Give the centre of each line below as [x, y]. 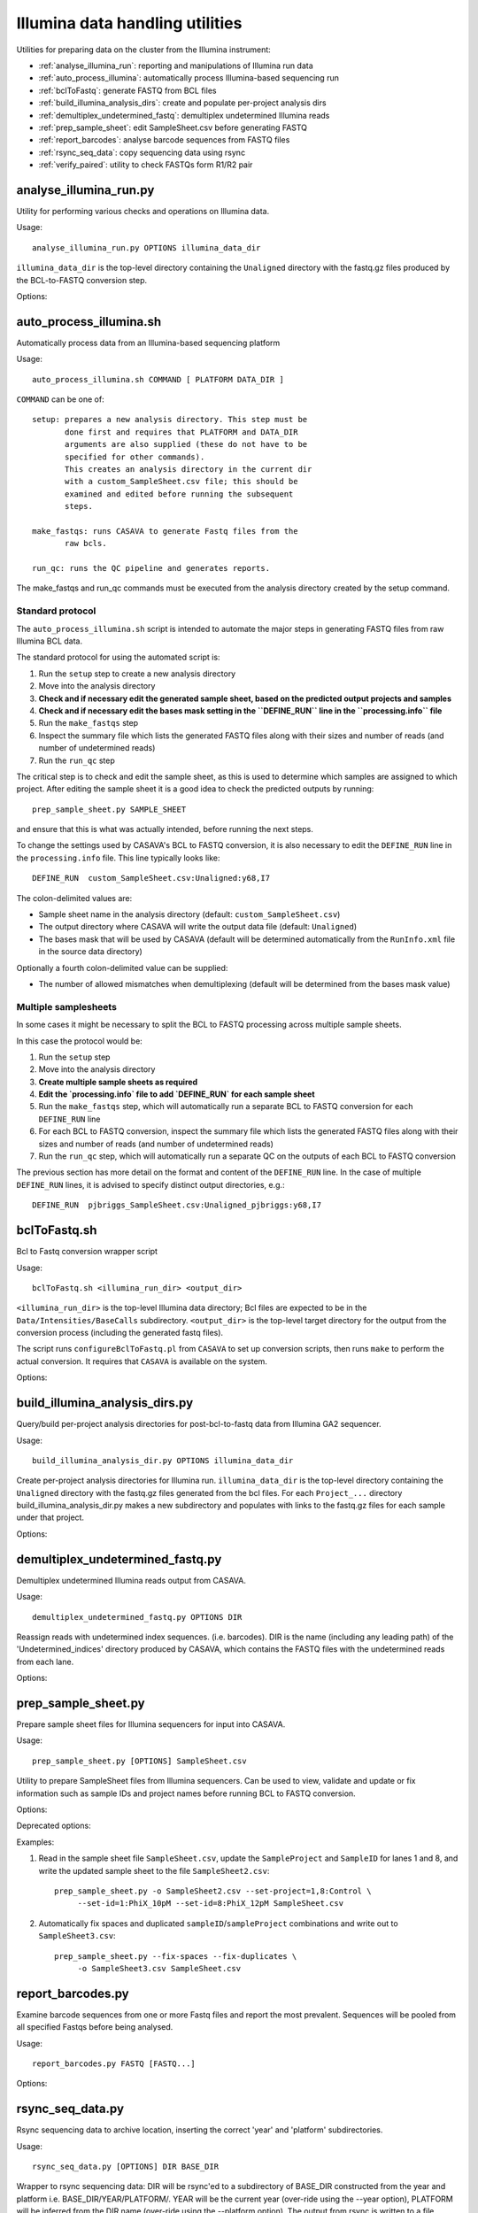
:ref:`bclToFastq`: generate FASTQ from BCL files [127, 90]
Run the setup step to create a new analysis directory [137, 674]
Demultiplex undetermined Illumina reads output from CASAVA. [131, 1580]
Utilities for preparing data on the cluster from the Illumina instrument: [144, 50]
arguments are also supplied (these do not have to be [186, 444]
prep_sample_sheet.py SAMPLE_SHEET [109, 809]
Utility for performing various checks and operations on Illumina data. [143, 211]
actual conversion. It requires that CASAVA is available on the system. [142, 1361]
